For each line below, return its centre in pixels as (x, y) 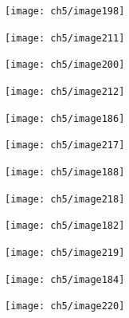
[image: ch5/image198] (65, 11)
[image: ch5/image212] (65, 91)
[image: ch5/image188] (65, 172)
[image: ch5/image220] (65, 306)
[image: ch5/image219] (65, 252)
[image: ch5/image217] (65, 145)
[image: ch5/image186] (65, 118)
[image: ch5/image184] (65, 279)
